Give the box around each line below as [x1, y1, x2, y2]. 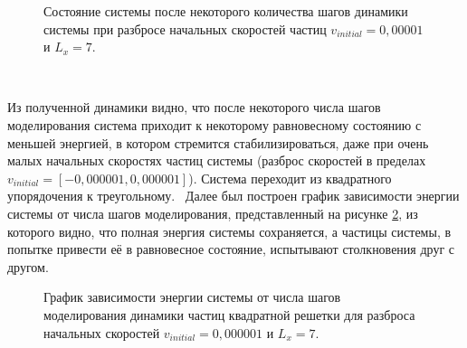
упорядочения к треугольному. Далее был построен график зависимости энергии [7, 186, 460, 205]
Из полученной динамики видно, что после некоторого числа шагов [7, 98, 381, 117]
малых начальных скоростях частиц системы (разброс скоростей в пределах [7, 151, 426, 170]
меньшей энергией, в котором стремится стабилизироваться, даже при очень [7, 133, 429, 152]
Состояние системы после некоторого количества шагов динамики [43, 2, 408, 20]
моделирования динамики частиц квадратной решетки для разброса [43, 305, 415, 324]
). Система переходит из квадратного [188, 168, 392, 187]
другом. [7, 257, 49, 276]
